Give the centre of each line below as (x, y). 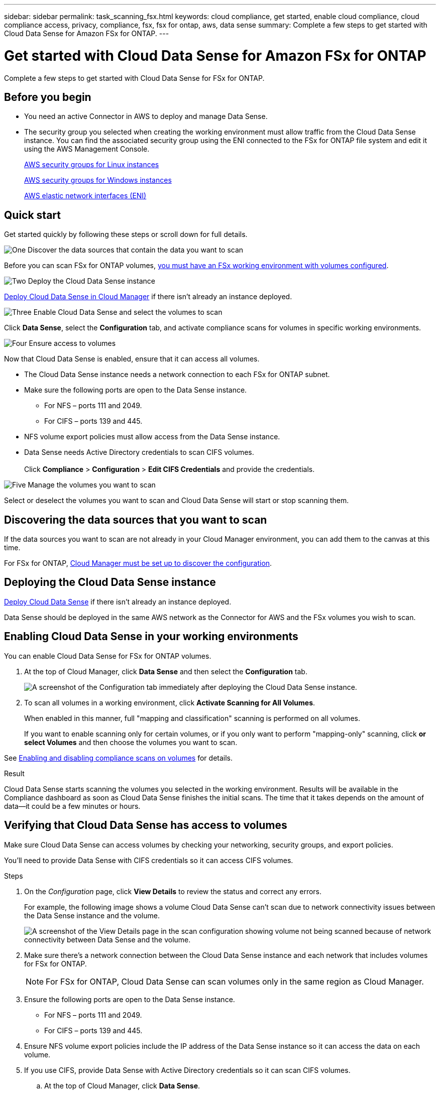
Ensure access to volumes (72, 343)
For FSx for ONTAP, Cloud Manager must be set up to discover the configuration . (138, 563)
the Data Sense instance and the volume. (92, 915)
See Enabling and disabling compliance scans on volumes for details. (119, 758)
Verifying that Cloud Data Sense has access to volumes (146, 825)
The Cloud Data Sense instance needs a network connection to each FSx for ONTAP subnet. (177, 375)
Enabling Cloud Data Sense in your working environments (151, 637)
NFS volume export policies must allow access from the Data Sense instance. (152, 437)
